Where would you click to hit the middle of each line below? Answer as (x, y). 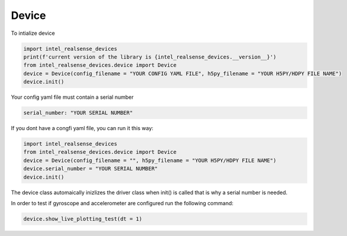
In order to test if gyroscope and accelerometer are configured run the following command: (122, 203)
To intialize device (33, 33)
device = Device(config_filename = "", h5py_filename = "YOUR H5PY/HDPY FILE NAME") (150, 160)
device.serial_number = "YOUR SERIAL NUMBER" (91, 169)
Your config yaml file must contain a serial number (72, 97)
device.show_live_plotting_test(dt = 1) (83, 219)
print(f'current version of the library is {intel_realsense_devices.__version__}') (150, 57)
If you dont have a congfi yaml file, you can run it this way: (82, 128)
